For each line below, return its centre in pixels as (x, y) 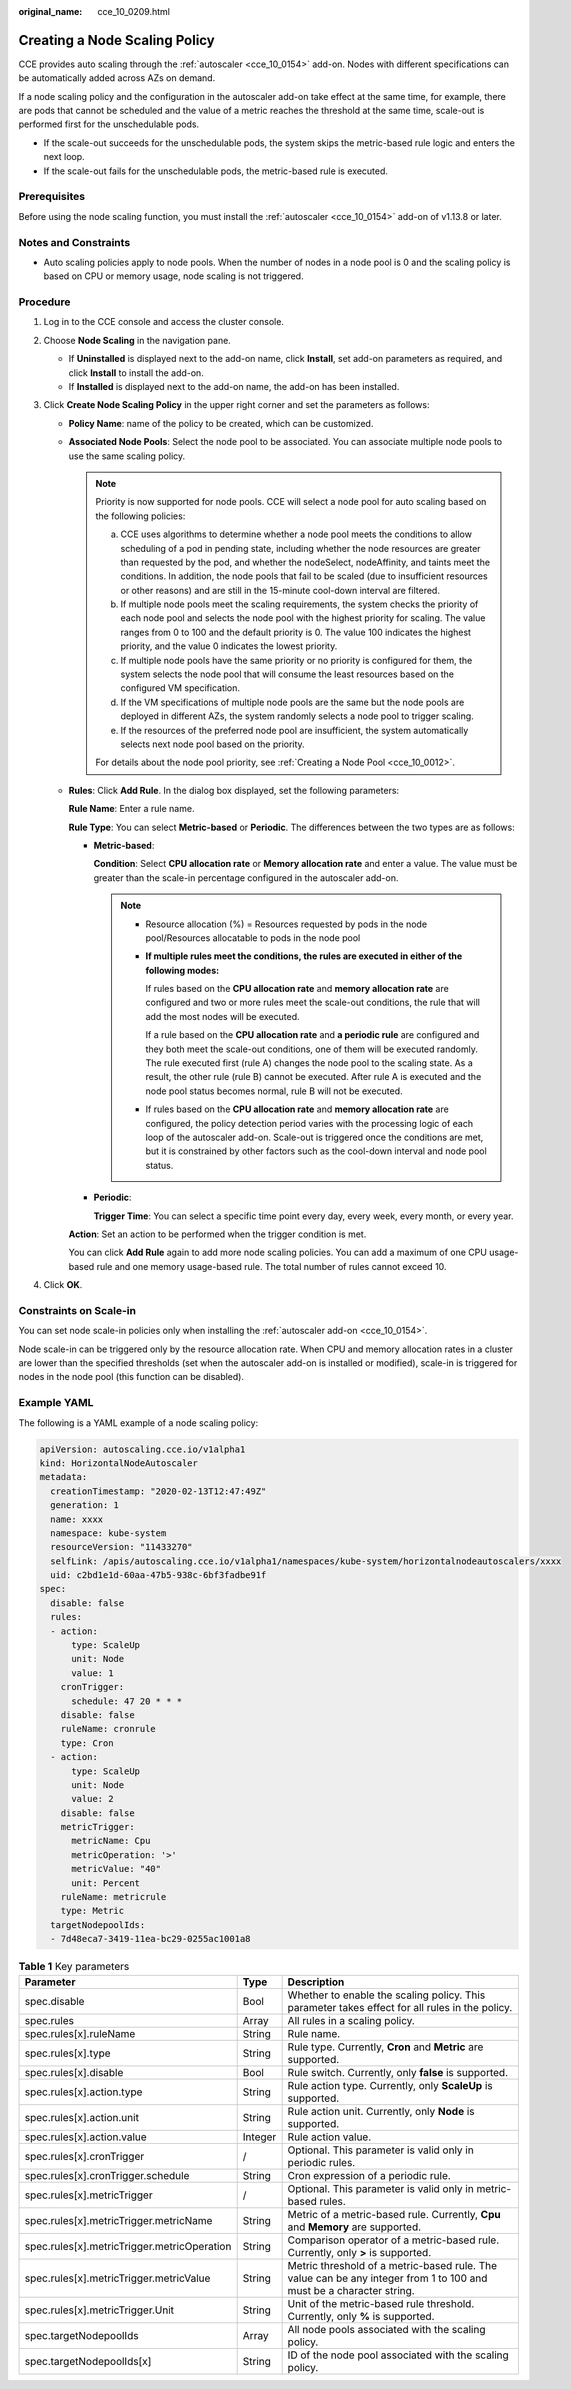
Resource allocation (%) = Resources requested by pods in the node (286, 924)
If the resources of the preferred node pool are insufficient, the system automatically (294, 730)
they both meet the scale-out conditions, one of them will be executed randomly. (312, 1049)
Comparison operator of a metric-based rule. (393, 2240)
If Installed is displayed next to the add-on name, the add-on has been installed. (234, 387)
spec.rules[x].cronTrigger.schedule (107, 2175)
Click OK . (63, 1285)
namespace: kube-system (108, 1533)
